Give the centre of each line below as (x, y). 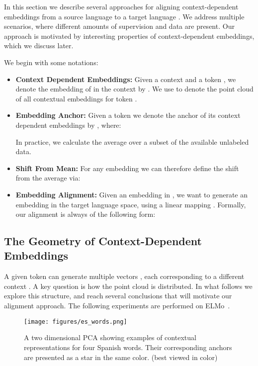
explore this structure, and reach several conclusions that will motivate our (118, 296)
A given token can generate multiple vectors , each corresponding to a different (124, 276)
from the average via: (48, 178)
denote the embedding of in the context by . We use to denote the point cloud (134, 89)
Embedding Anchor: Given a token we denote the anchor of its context (128, 115)
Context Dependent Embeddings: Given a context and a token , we (126, 79)
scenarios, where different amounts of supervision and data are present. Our (119, 26)
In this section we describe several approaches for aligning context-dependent (121, 6)
